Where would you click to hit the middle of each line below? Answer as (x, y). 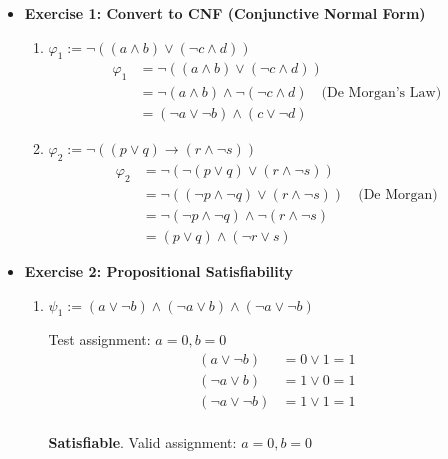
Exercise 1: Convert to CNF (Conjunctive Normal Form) (225, 13)
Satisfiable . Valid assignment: (142, 442)
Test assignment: (99, 339)
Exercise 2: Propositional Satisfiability (159, 271)
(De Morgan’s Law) (381, 93)
